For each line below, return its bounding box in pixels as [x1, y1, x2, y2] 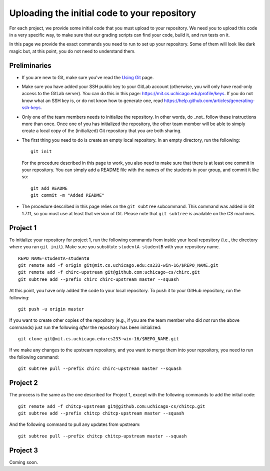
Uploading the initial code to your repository [9, 8, 196, 19]
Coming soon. [9, 459, 38, 465]
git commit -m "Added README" [30, 193, 105, 198]
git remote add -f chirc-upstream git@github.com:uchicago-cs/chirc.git [18, 269, 200, 275]
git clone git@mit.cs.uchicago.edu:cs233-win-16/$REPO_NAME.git [18, 336, 179, 342]
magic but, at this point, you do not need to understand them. [9, 48, 136, 54]
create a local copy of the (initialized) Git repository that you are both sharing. [21, 128, 182, 134]
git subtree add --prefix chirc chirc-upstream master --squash [18, 276, 179, 282]
